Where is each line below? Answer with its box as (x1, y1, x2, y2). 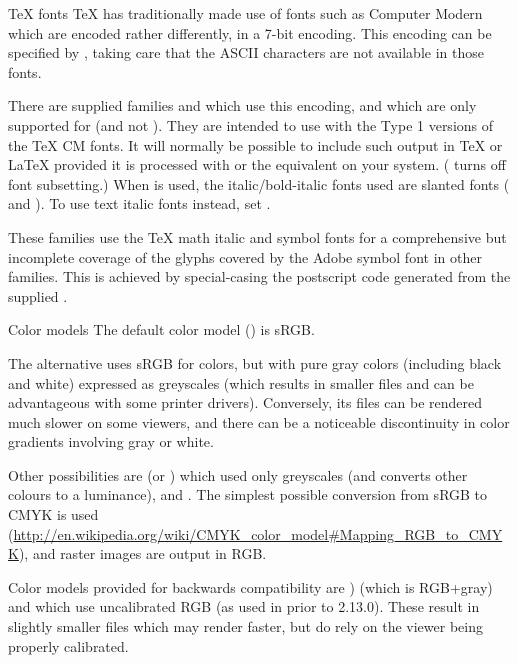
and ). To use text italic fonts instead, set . (8, 193, 271, 214)
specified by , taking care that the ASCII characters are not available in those (8, 42, 484, 63)
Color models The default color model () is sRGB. (8, 319, 315, 340)
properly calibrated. (8, 635, 129, 656)
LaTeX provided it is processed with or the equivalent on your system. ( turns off (8, 154, 506, 175)
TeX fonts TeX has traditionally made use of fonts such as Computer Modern (8, 3, 483, 23)
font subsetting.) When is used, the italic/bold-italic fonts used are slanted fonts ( (8, 173, 510, 194)
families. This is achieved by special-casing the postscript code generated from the (8, 266, 511, 287)
